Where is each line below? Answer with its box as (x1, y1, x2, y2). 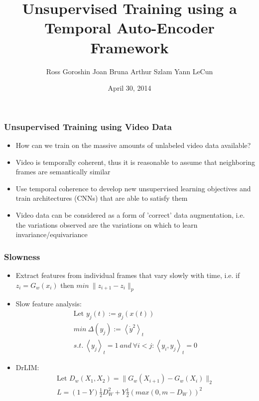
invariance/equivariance (15, 229, 88, 240)
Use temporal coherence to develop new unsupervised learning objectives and (15, 183, 251, 193)
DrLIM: (15, 362, 39, 372)
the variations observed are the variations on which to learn (15, 219, 198, 230)
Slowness (4, 250, 40, 263)
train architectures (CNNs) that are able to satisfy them (15, 193, 188, 203)
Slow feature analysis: (15, 298, 82, 309)
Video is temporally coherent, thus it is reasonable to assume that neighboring (15, 156, 255, 167)
